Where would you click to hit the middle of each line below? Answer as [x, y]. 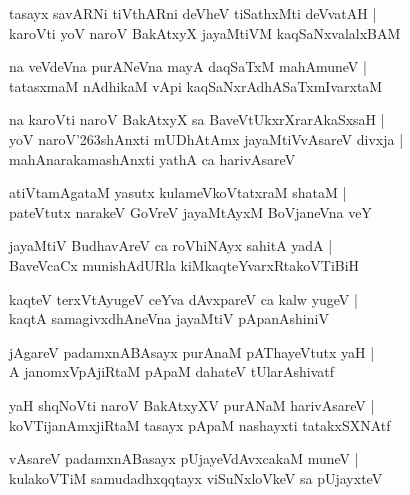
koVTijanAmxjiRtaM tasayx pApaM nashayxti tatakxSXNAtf [200, 424]
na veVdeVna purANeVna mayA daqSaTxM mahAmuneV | [188, 66]
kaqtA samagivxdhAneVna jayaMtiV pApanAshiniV [169, 318]
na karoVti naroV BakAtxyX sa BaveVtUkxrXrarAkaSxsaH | [197, 119]
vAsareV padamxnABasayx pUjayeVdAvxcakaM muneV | [184, 458]
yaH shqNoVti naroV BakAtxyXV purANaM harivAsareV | [192, 404]
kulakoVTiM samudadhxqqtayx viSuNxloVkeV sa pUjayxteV [196, 477]
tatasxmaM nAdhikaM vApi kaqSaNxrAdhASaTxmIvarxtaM [196, 85]
